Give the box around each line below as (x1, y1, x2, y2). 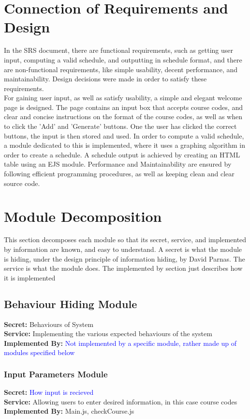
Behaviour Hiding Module (4, 296, 137, 311)
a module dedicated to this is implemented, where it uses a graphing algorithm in (4, 140, 245, 150)
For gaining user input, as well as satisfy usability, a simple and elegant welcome (4, 93, 242, 103)
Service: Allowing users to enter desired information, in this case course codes (4, 396, 237, 406)
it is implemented (4, 272, 56, 282)
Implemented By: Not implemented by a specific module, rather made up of (4, 338, 237, 348)
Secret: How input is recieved (4, 387, 94, 397)
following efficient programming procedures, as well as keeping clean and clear (4, 169, 235, 179)
